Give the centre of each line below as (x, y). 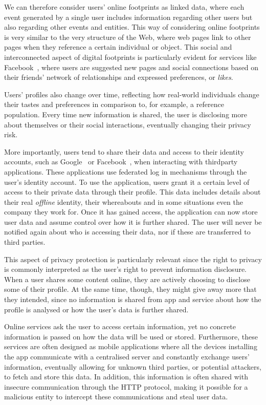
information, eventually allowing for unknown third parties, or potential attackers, (133, 366)
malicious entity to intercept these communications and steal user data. (116, 397)
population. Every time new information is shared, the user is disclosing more (126, 114)
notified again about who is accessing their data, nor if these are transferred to (127, 232)
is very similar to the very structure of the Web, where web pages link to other (128, 37)
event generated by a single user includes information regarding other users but (128, 17)
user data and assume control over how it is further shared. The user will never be (133, 221)
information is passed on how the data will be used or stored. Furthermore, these (131, 336)
